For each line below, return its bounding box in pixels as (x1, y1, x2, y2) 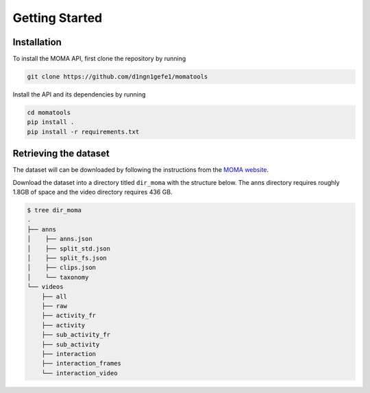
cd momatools (27, 109, 71, 116)
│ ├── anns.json (27, 235, 92, 243)
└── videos (27, 283, 64, 291)
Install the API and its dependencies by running (12, 90, 146, 99)
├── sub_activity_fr (41, 331, 111, 339)
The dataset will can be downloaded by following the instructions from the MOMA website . (12, 166, 269, 174)
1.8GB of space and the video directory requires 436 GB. (12, 188, 173, 196)
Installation (12, 36, 62, 48)
